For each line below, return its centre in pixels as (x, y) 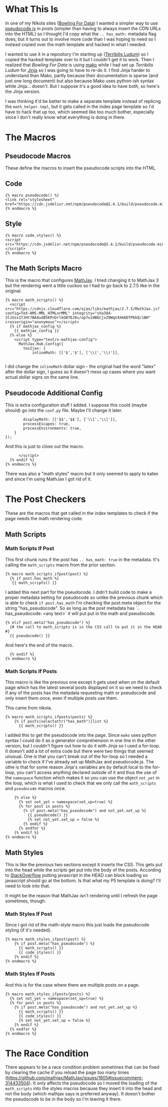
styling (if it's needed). (28, 930)
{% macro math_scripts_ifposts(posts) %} (49, 717)
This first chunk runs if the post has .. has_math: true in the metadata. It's (82, 559)
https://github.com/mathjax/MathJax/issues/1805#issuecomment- (75, 1078)
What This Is (32, 9)
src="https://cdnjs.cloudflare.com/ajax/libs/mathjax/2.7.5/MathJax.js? (82, 309)
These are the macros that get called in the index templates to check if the (82, 513)
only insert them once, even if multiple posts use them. (62, 698)
